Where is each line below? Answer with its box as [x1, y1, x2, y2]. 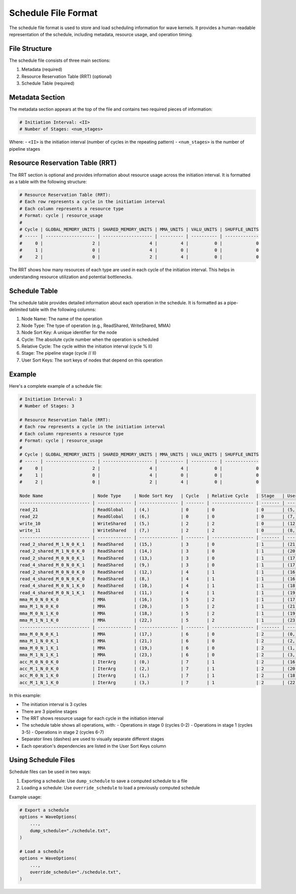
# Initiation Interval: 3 [19, 396, 82, 402]
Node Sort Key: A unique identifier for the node [21, 329, 117, 335]
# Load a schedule [19, 849, 64, 854]
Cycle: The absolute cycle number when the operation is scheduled [21, 336, 159, 342]
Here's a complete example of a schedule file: [9, 383, 103, 389]
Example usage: [9, 794, 42, 800]
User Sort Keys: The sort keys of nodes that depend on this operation [21, 357, 163, 363]
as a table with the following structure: [9, 178, 87, 185]
